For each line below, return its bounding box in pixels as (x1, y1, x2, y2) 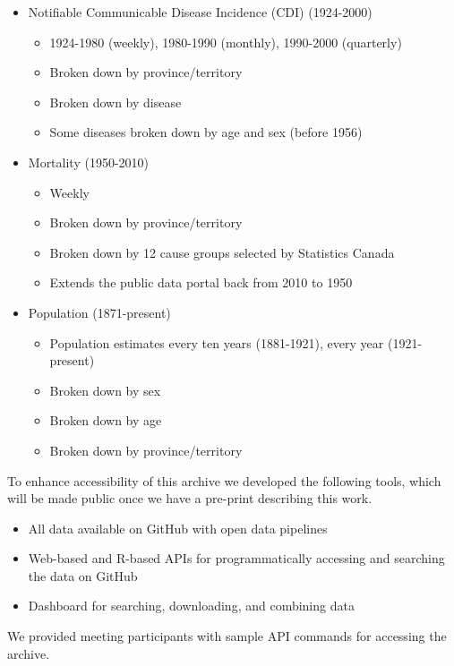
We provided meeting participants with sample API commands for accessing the (7, 627, 447, 645)
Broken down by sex (49, 380, 161, 399)
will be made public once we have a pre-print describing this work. (7, 489, 373, 508)
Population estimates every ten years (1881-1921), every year (49, 333, 384, 352)
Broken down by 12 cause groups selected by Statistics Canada (49, 243, 395, 261)
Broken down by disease (49, 92, 182, 111)
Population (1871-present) (28, 303, 171, 321)
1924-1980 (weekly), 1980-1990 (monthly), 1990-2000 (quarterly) (49, 32, 402, 51)
